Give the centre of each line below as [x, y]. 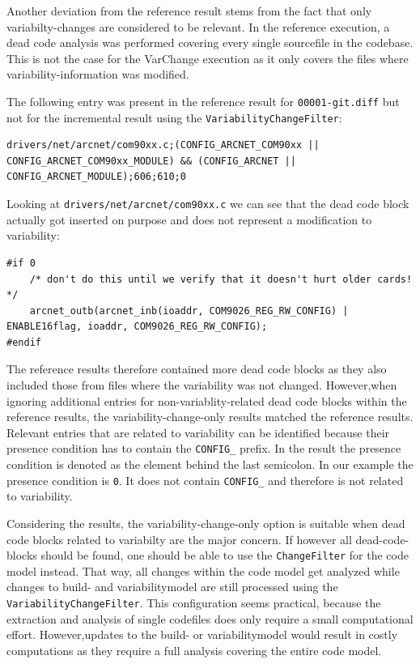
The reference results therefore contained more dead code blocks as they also [197, 369]
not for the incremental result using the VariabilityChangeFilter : [174, 117]
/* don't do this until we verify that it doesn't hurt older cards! [221, 279]
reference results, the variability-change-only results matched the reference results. [210, 417]
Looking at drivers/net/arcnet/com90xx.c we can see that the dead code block [208, 204]
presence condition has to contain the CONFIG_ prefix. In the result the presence [204, 448]
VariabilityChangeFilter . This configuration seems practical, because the [194, 602]
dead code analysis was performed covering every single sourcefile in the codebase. [210, 43]
